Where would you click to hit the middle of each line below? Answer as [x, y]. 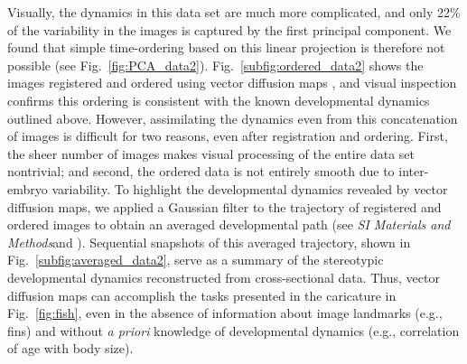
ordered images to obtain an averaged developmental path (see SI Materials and [229, 224]
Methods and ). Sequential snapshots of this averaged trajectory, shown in [209, 242]
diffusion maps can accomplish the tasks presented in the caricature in [202, 295]
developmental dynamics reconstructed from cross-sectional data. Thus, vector [224, 277]
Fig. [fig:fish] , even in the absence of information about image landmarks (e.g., [225, 313]
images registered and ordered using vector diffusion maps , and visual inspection [232, 83]
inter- [414, 171]
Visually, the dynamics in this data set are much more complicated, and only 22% [234, 12]
